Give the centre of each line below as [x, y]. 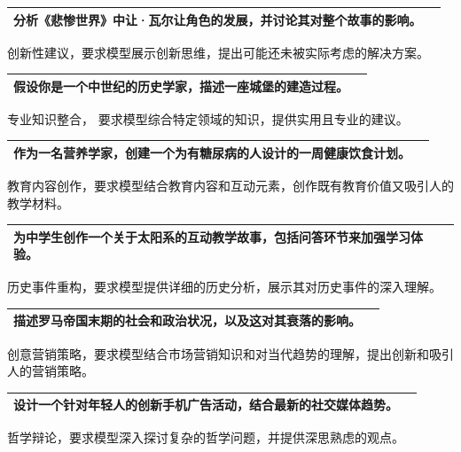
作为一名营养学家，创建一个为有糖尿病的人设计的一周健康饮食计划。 [212, 152]
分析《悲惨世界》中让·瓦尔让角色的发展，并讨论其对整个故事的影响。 [218, 19]
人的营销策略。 [51, 371]
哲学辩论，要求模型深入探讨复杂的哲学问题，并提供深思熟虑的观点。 [206, 437]
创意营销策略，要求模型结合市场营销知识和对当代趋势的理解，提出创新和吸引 [230, 353]
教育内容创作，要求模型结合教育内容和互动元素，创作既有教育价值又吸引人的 [230, 185]
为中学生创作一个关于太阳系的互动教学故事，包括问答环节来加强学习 [212, 236]
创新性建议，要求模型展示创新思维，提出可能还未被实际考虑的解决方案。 [218, 52]
